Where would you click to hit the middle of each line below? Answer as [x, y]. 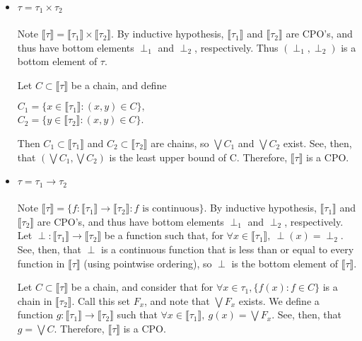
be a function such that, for [164, 235]
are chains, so [180, 143]
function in [41, 263]
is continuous [171, 209]
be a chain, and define [119, 85]
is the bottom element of [285, 263]
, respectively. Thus [237, 47]
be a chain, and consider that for [142, 287]
